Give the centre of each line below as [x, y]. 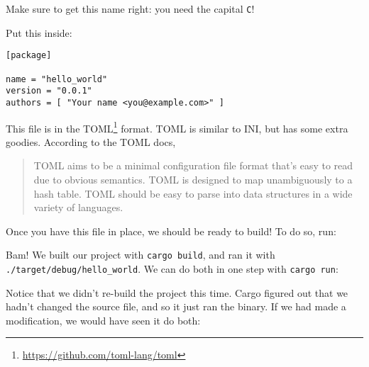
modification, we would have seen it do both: [103, 320]
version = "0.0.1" [49, 91]
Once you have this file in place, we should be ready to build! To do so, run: [171, 231]
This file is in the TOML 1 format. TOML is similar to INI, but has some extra [177, 127]
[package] [29, 56]
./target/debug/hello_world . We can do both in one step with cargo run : [172, 269]
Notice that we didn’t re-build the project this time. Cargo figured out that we [177, 292]
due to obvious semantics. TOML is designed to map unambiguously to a [193, 179]
